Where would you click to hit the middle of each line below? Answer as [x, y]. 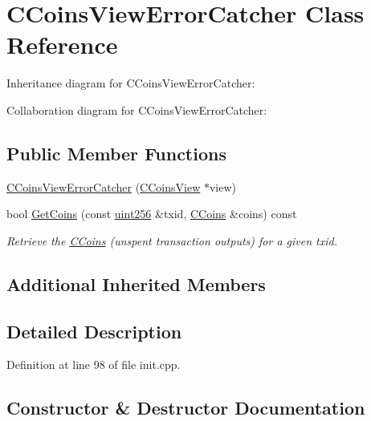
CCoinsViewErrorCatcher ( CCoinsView [104, 186]
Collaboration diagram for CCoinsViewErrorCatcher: [137, 109]
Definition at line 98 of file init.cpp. [94, 364]
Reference [62, 45]
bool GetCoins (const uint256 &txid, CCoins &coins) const [152, 214]
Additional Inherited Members [136, 283]
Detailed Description [94, 331]
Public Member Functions [116, 153]
